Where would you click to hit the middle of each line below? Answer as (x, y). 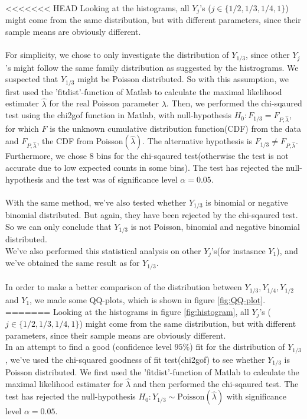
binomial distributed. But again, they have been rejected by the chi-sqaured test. (152, 215)
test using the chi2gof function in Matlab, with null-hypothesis (119, 115)
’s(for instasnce (239, 250)
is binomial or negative (247, 202)
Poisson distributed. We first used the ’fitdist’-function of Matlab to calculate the (152, 372)
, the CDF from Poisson (80, 141)
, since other (267, 55)
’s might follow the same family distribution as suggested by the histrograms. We (152, 67)
